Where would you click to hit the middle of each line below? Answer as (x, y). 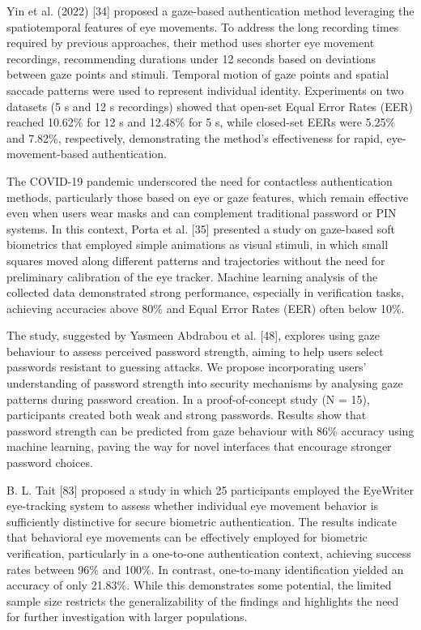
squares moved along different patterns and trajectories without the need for (196, 260)
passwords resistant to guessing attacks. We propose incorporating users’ (187, 367)
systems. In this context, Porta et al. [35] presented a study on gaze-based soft (201, 228)
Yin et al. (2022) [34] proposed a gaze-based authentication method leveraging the (210, 11)
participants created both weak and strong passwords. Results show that (187, 415)
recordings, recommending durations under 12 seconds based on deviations (191, 58)
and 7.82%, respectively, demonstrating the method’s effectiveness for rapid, (195, 137)
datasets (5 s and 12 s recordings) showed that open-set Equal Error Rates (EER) (210, 106)
